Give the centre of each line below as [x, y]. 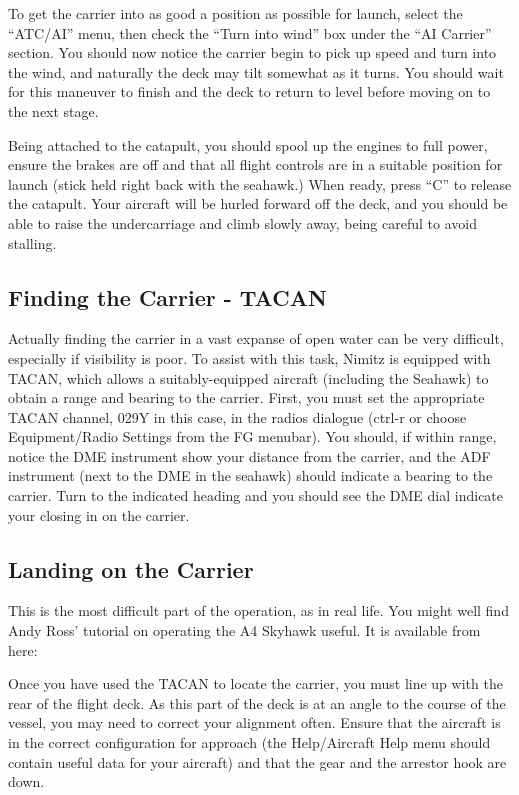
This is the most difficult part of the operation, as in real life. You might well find [258, 610]
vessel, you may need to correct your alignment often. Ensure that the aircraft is [254, 722]
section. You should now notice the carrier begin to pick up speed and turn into [252, 52]
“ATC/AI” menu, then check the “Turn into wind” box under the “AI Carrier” [250, 32]
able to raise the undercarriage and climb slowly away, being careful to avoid [242, 222]
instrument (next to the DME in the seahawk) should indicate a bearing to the [250, 475]
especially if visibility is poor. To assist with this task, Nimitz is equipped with [249, 357]
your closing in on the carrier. [99, 514]
